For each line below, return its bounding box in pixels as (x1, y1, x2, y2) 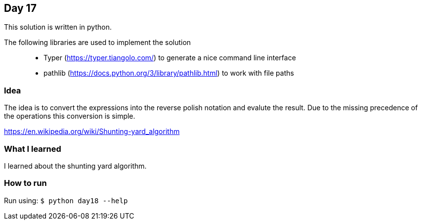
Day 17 (4, 2, 37, 14)
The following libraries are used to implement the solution (4, 38, 191, 47)
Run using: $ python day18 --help (4, 196, 128, 205)
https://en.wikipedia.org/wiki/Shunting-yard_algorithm (4, 127, 180, 136)
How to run (4, 178, 47, 188)
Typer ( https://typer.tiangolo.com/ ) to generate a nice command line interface (43, 53, 296, 62)
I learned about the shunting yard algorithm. (4, 161, 147, 170)
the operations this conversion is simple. (4, 112, 135, 121)
